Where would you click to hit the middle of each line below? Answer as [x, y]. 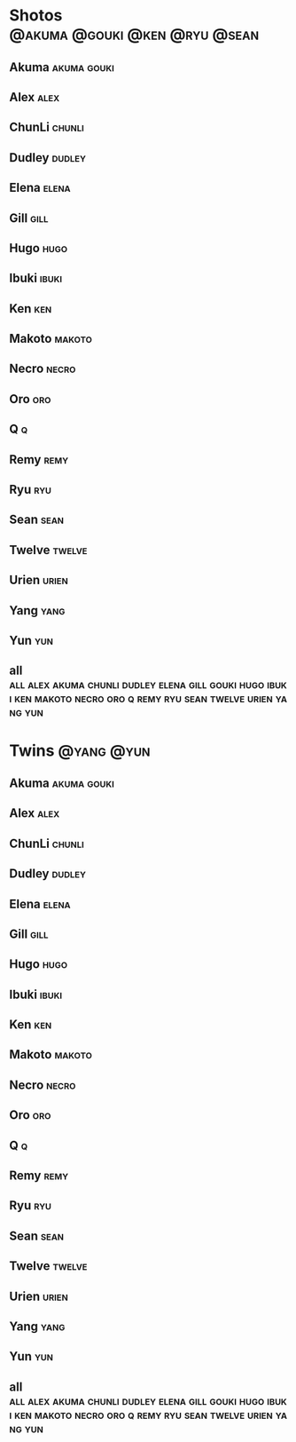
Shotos [36, 16]
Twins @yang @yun [80, 750]
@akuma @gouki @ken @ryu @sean [134, 34]
